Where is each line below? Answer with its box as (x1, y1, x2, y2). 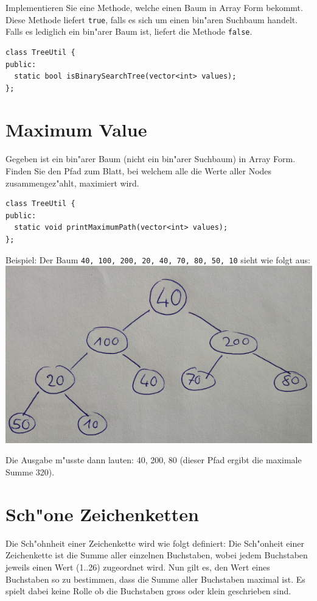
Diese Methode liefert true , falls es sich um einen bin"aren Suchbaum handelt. (5, 13, 298, 26)
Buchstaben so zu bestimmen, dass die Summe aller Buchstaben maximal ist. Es (5, 572, 305, 585)
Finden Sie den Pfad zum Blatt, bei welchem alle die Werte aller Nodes (5, 165, 272, 177)
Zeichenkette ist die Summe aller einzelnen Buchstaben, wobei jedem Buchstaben (5, 549, 308, 561)
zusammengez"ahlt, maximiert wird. (5, 176, 139, 189)
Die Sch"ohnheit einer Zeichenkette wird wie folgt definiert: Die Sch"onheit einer (5, 536, 304, 549)
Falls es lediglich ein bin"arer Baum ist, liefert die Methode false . (5, 25, 253, 38)
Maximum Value (5, 117, 147, 142)
